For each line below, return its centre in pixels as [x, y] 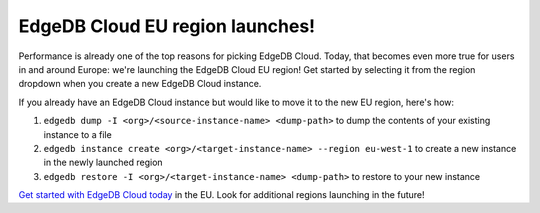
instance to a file [77, 134]
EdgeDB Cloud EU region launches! [167, 26]
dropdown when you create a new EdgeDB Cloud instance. [140, 84]
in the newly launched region [103, 162]
